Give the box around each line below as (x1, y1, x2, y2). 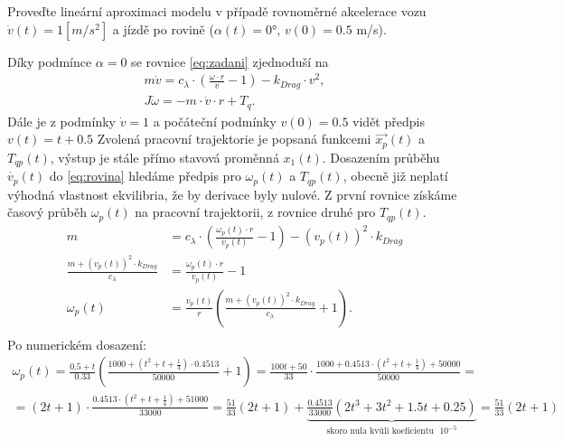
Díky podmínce (7, 52, 92, 70)
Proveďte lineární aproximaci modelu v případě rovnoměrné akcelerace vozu (7, 2, 427, 21)
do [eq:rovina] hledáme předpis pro (49, 166, 241, 185)
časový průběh (7, 202, 88, 221)
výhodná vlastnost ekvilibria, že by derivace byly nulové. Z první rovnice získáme (7, 184, 457, 203)
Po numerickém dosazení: (7, 334, 146, 353)
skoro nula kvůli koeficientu (326, 427, 434, 436)
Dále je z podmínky (7, 111, 116, 130)
